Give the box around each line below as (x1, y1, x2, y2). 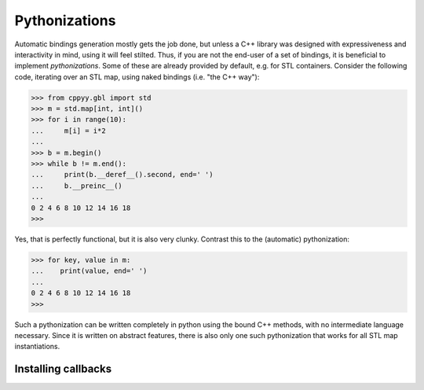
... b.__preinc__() (31, 181, 123, 190)
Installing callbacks (14, 362, 112, 376)
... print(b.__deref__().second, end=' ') (31, 170, 214, 179)
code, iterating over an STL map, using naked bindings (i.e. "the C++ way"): (14, 72, 260, 82)
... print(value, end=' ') (31, 267, 148, 275)
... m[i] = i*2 (31, 126, 106, 135)
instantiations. (14, 342, 60, 351)
